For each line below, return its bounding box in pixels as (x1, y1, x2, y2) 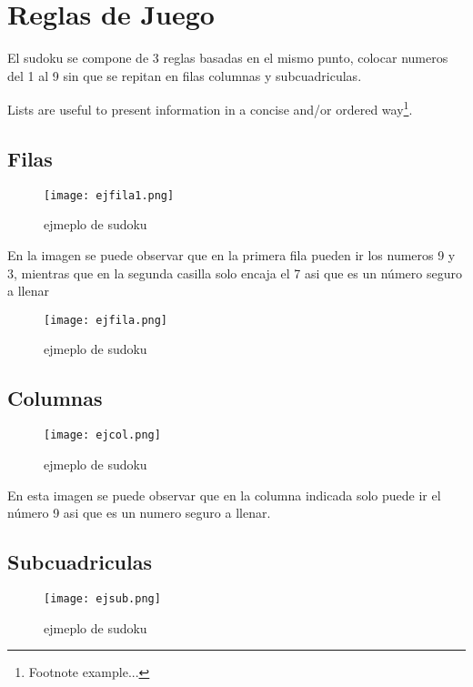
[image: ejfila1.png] (44, 188, 175, 202)
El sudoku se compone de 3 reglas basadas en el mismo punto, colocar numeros (7, 48, 448, 67)
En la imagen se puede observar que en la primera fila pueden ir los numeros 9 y (7, 246, 456, 265)
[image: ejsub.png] (44, 591, 161, 605)
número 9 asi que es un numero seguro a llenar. (7, 503, 271, 522)
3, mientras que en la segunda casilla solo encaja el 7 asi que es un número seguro (7, 263, 462, 282)
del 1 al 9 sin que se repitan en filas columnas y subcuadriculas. (7, 66, 362, 85)
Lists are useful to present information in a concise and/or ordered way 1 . (7, 97, 413, 118)
